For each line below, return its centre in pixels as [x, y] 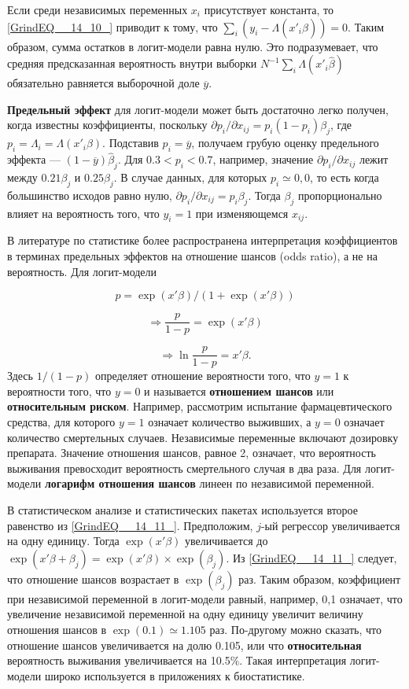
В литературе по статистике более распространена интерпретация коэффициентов [203, 240]
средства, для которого [61, 422]
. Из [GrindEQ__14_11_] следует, [311, 557]
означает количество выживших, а [230, 422]
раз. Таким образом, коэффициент [320, 578]
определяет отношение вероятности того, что [203, 376]
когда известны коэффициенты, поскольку [107, 125]
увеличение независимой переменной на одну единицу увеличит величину [185, 614]
